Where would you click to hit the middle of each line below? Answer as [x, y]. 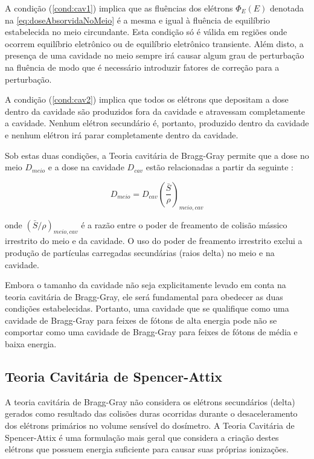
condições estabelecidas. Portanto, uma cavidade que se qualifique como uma [147, 308]
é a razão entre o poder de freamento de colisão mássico [184, 224]
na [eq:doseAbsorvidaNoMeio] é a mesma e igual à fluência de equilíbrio [137, 20]
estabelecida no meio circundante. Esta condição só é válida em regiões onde [146, 32]
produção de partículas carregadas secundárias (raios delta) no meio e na [140, 252]
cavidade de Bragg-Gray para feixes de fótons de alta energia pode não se [141, 320]
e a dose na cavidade [86, 167]
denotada [287, 8]
